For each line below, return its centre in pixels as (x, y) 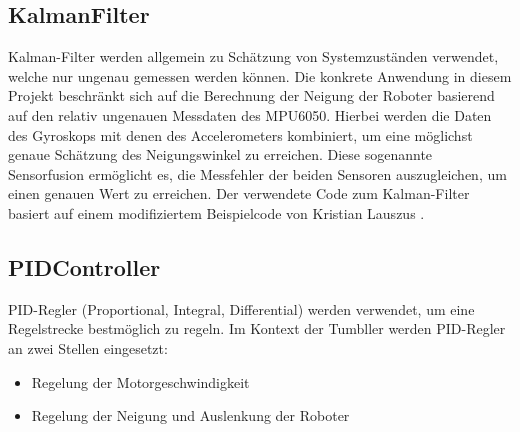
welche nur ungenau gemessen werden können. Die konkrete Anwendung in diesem (260, 75)
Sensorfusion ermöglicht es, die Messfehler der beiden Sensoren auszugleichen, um (257, 173)
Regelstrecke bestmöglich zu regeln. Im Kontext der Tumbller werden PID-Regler (257, 328)
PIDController (84, 266)
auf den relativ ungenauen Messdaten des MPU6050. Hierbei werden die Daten (250, 114)
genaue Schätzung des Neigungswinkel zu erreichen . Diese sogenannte (220, 154)
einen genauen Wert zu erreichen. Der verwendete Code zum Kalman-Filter (239, 193)
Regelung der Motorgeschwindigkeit (140, 381)
